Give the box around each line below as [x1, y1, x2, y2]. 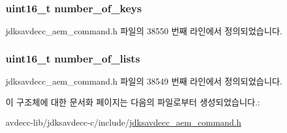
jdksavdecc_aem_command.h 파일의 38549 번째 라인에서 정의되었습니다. [6, 75, 283, 88]
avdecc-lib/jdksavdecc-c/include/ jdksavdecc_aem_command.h [6, 116, 242, 129]
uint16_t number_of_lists [6, 50, 140, 66]
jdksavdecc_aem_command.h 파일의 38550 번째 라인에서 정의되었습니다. [6, 25, 283, 37]
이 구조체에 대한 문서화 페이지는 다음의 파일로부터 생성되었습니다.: [6, 95, 260, 108]
